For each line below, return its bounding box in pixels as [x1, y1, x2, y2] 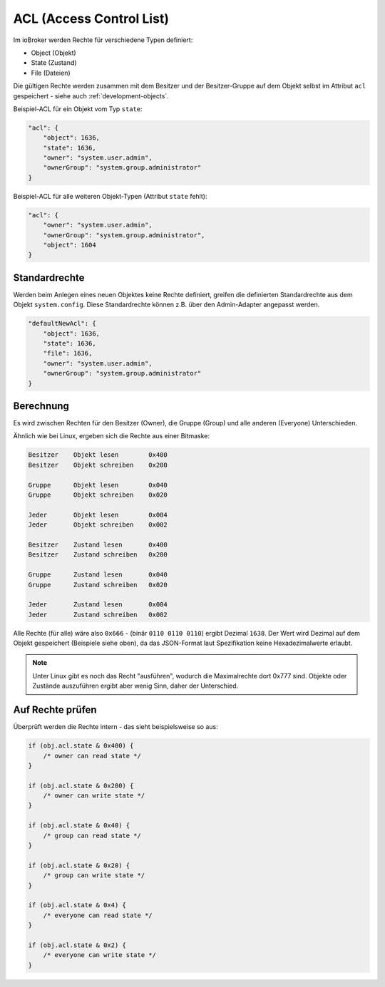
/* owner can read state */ [43, 752, 142, 760]
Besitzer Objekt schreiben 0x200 [28, 460, 168, 469]
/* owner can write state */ [43, 792, 145, 800]
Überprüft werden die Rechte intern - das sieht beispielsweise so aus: [13, 723, 218, 731]
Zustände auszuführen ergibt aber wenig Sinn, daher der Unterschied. [32, 681, 239, 691]
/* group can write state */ [43, 872, 145, 879]
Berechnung [13, 400, 69, 412]
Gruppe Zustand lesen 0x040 [28, 571, 168, 579]
